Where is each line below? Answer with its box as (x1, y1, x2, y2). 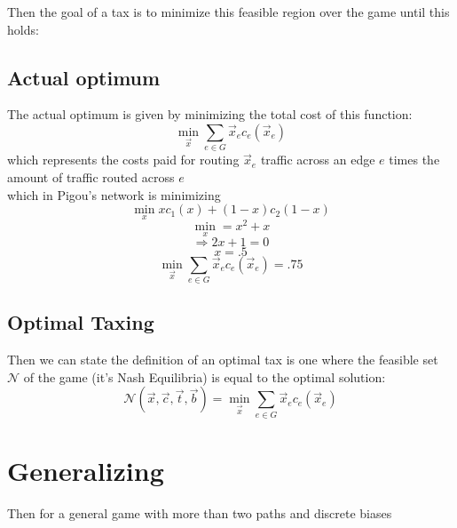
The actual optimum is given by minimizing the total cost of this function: (7, 105, 413, 124)
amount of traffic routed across (7, 167, 175, 186)
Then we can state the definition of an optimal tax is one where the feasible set (7, 350, 438, 369)
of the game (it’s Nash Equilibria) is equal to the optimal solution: (23, 367, 386, 386)
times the (389, 150, 440, 169)
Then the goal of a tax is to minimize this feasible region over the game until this (7, 3, 450, 20)
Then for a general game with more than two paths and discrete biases (7, 503, 392, 522)
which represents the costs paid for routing (7, 150, 240, 169)
